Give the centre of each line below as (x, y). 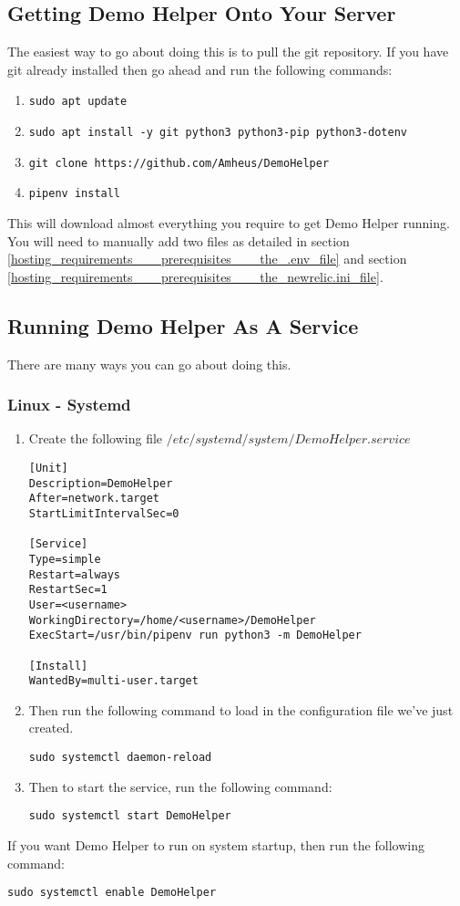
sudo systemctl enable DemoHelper (112, 893)
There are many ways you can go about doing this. (149, 364)
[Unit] (48, 468)
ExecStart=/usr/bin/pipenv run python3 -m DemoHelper (195, 635)
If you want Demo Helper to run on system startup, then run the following (216, 844)
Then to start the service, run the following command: (180, 786)
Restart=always (75, 574)
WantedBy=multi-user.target (113, 681)
